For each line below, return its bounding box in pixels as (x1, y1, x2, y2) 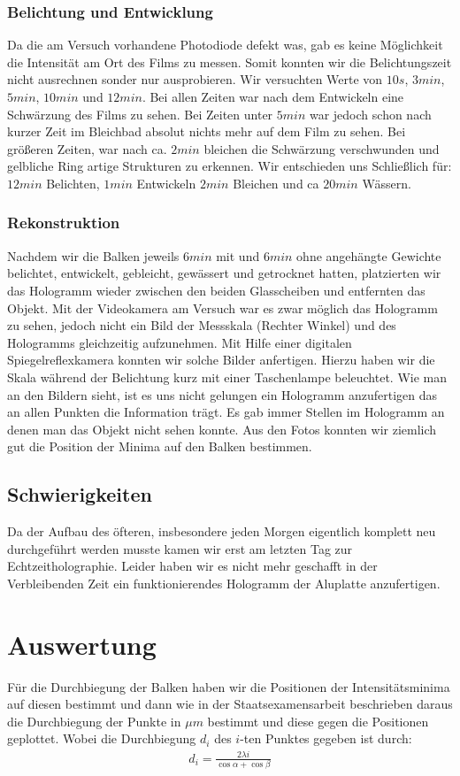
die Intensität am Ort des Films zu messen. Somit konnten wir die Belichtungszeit (7, 52, 452, 71)
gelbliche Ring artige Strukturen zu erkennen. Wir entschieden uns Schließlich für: (7, 157, 452, 175)
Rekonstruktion (7, 211, 120, 234)
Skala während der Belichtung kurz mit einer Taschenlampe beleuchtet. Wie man (7, 367, 448, 386)
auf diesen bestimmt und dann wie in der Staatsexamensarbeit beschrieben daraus (7, 695, 453, 713)
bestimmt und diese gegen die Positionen (207, 711, 429, 730)
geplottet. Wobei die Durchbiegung (7, 729, 196, 748)
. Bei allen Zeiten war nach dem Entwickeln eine (142, 88, 404, 105)
